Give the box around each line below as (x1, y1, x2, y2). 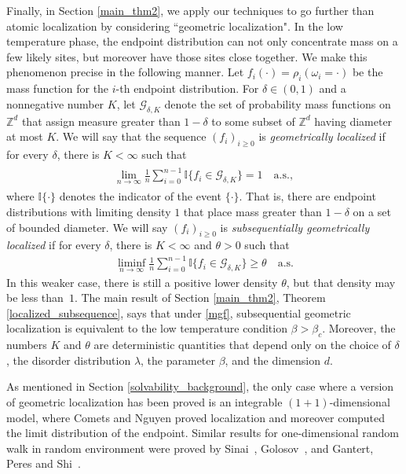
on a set (353, 203, 391, 219)
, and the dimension (225, 351, 321, 368)
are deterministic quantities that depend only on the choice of (93, 336, 391, 353)
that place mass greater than (183, 203, 322, 219)
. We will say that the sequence (56, 128, 207, 145)
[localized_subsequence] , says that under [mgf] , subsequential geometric (6, 304, 351, 321)
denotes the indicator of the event (59, 188, 221, 204)
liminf (117, 258, 146, 270)
